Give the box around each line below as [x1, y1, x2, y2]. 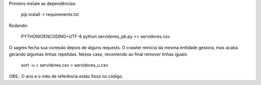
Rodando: [9, 22, 29, 28]
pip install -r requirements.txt [21, 12, 79, 17]
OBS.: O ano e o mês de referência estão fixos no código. [9, 73, 123, 79]
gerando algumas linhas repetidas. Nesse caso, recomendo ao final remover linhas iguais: [9, 51, 188, 57]
